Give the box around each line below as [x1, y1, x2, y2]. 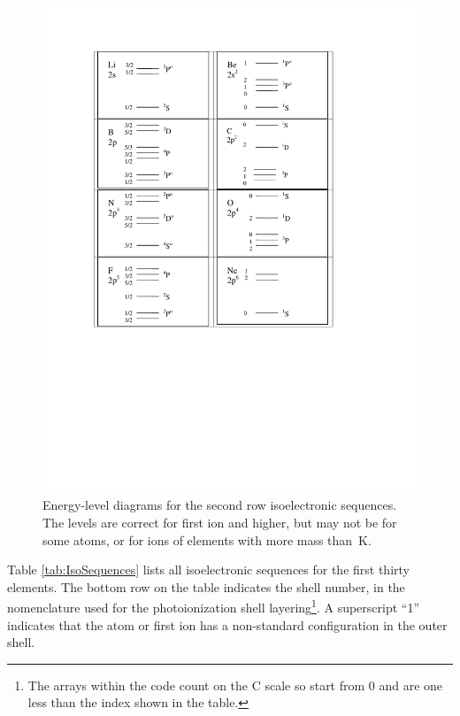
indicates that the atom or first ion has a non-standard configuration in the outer [7, 615, 448, 634]
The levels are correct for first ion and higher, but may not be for [42, 513, 397, 532]
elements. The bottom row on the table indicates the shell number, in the [7, 577, 405, 596]
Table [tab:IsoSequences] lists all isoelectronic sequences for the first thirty [7, 560, 410, 579]
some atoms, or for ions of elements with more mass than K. [42, 530, 372, 549]
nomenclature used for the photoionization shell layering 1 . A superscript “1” [7, 596, 420, 617]
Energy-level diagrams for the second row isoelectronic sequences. [42, 496, 397, 514]
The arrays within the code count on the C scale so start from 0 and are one [27, 675, 443, 694]
